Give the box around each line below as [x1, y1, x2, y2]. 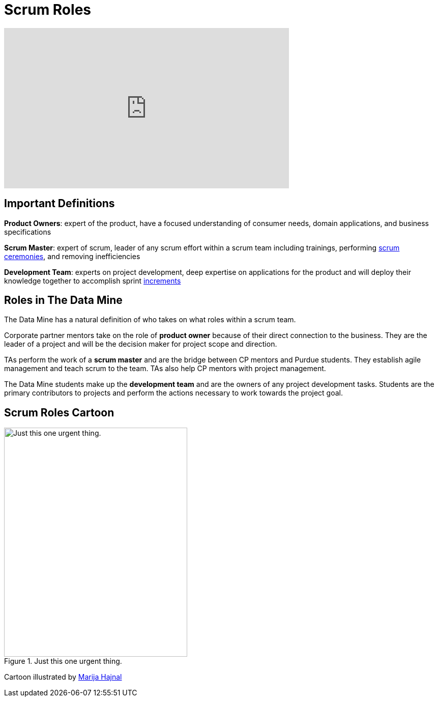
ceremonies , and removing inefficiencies [4, 251, 140, 261]
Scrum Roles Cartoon [4, 406, 114, 419]
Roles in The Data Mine [4, 294, 123, 307]
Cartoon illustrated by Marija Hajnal [4, 672, 122, 682]
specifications [4, 227, 51, 236]
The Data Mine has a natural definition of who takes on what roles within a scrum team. [4, 315, 296, 324]
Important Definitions [4, 197, 115, 210]
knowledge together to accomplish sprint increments [4, 276, 181, 285]
